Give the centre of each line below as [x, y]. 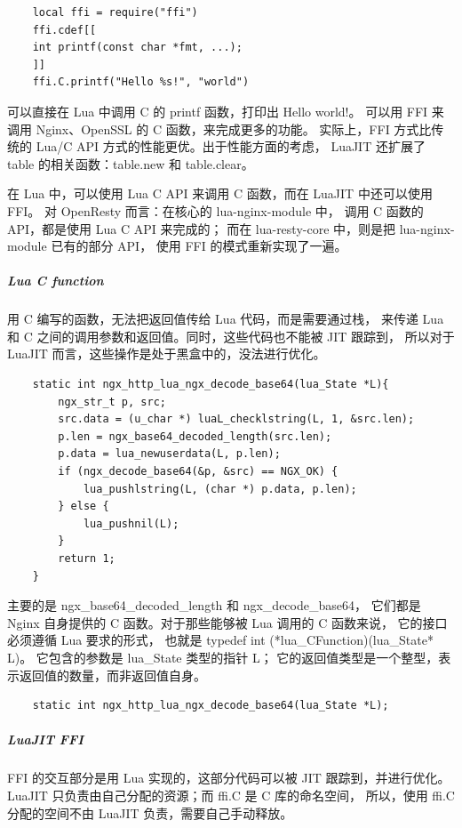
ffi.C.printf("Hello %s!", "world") [141, 82]
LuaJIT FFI [45, 740]
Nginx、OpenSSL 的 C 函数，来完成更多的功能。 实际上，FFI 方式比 [234, 129]
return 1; [87, 559]
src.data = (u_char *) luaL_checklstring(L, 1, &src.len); [236, 419]
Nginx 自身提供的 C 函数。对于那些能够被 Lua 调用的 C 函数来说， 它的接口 [227, 622]
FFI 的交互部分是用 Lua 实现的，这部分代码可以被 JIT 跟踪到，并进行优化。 [229, 778]
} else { [84, 506]
